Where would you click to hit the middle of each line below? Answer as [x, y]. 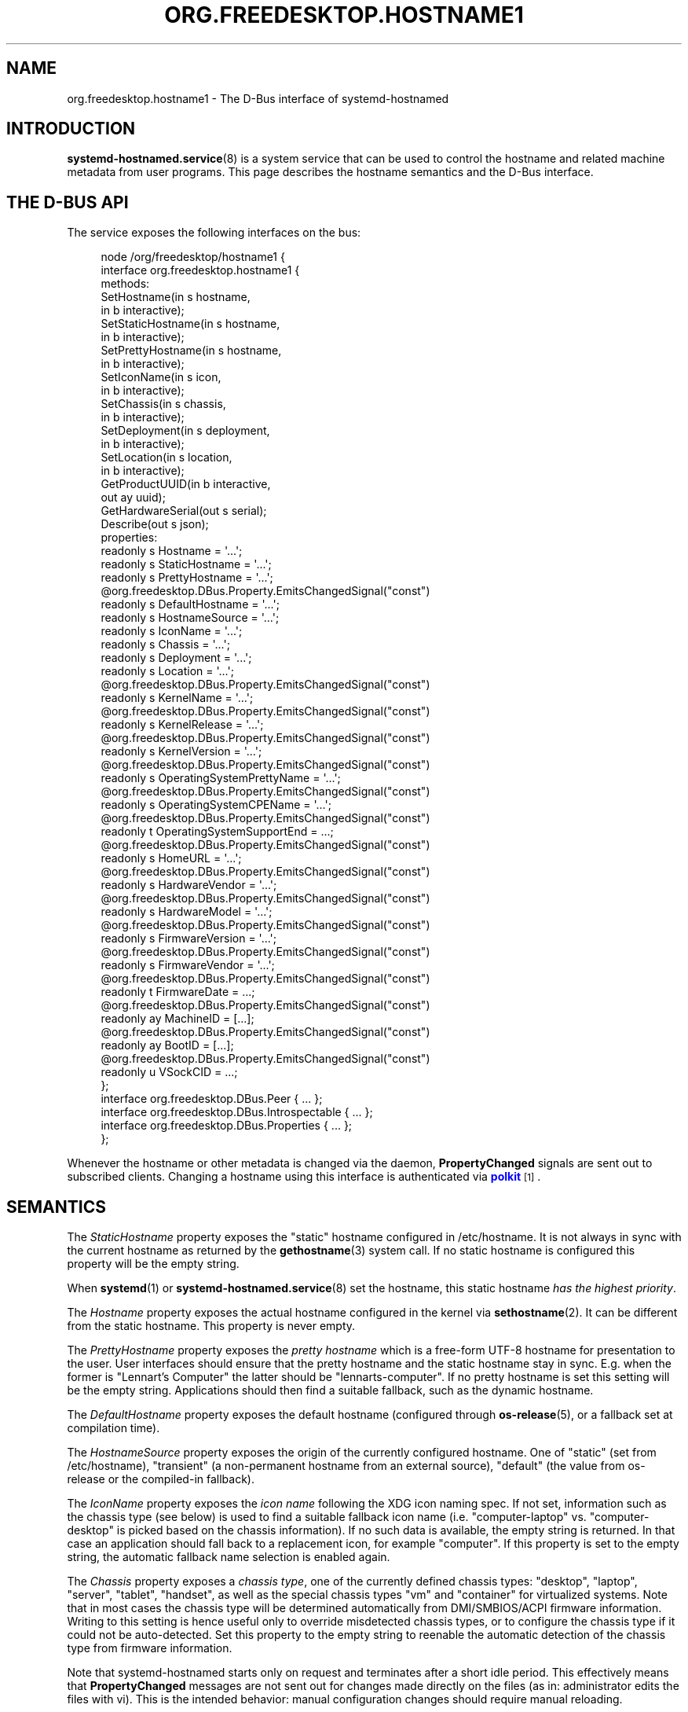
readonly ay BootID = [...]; [167, 1045]
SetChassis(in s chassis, [163, 404]
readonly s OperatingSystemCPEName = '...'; [216, 805]
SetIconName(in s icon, [161, 377]
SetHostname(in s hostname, [176, 297]
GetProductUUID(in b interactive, [186, 484]
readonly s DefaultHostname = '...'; [190, 604]
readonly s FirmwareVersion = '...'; [189, 939]
